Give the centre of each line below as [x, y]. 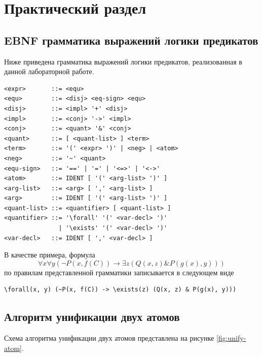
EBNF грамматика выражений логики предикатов [131, 40]
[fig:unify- [231, 338]
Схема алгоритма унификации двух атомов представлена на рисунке [109, 338]
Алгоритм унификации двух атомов [92, 317]
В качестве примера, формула [50, 255]
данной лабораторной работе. [49, 71]
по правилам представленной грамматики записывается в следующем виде [119, 272]
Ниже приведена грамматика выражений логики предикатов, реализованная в [123, 61]
